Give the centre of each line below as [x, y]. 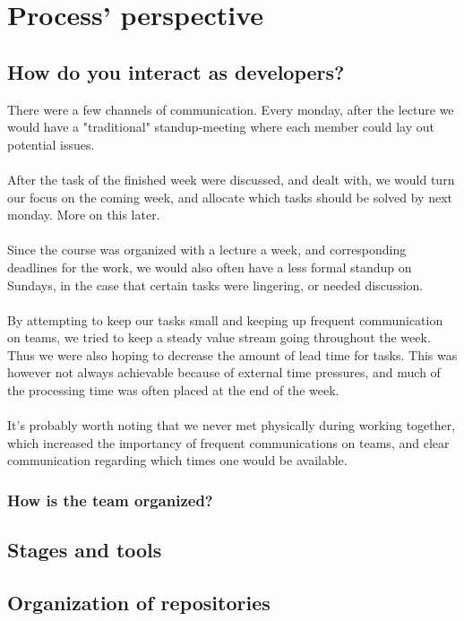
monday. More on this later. [84, 215]
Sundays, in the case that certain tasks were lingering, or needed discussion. [215, 285]
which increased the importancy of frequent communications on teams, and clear [228, 442]
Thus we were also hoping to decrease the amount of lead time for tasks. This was [232, 354]
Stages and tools [85, 550]
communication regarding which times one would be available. [177, 460]
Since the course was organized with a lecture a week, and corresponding [207, 250]
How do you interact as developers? [176, 71]
